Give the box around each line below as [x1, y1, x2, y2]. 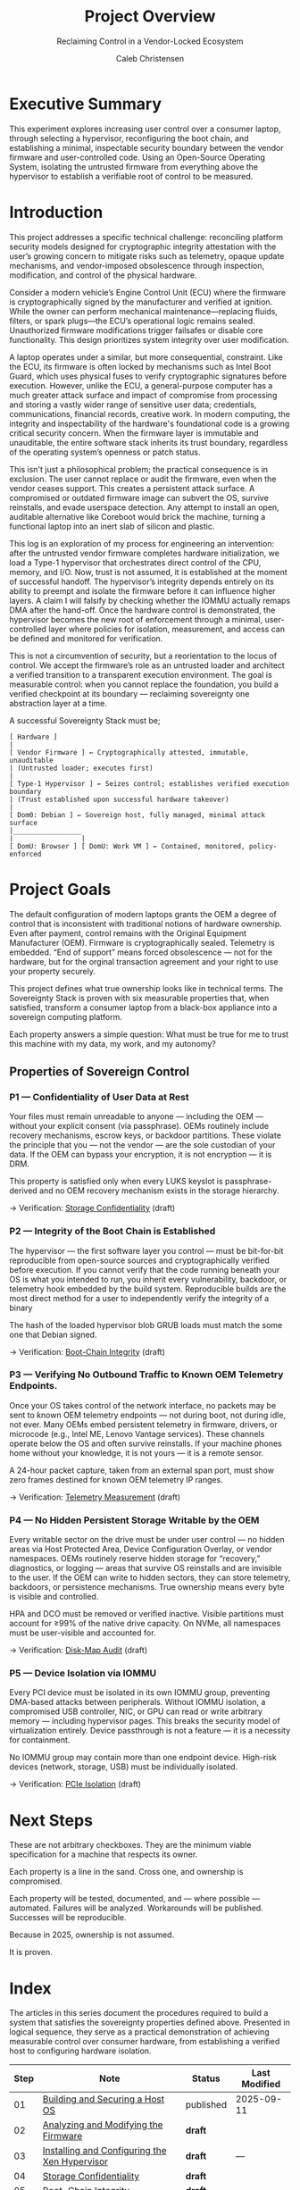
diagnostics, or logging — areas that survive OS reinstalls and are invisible [9, 1563, 282, 1574]
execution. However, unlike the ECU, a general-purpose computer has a [9, 380, 273, 390]
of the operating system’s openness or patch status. [9, 447, 201, 457]
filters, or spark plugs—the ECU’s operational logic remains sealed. [9, 315, 256, 326]
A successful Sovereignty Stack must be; [9, 715, 161, 725]
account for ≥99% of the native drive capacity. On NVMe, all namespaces [9, 1618, 281, 1629]
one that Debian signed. [9, 1329, 97, 1340]
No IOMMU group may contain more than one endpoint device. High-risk [9, 1752, 277, 1763]
